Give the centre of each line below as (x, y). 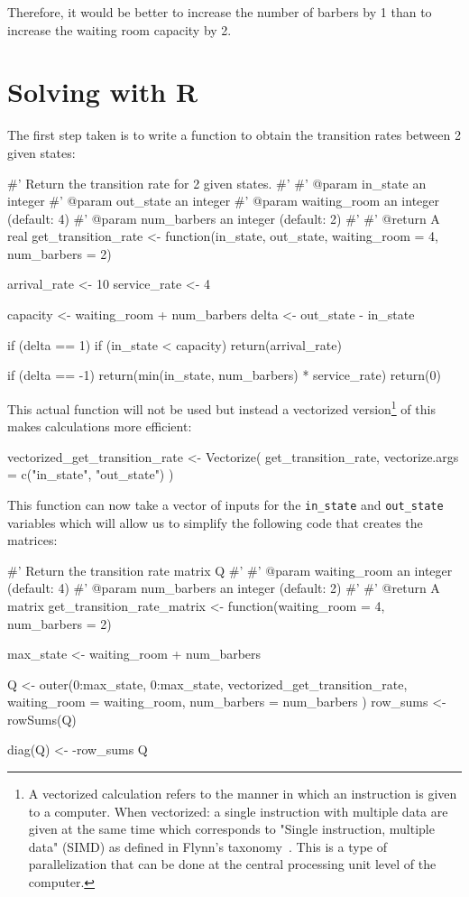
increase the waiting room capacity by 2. (120, 29)
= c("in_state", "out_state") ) (91, 474)
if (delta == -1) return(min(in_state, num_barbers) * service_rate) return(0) (224, 375)
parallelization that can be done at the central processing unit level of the (232, 864)
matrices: (32, 540)
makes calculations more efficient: (100, 426)
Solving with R (103, 92)
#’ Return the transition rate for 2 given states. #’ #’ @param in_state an (217, 183)
